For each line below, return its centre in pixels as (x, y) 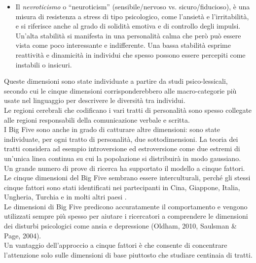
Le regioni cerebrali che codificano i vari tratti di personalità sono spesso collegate (128, 110)
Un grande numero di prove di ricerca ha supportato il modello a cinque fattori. (125, 168)
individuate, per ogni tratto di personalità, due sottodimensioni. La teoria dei (121, 139)
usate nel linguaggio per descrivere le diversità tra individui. (95, 100)
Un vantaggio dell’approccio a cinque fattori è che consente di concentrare (116, 245)
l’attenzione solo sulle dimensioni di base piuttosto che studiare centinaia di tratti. (128, 254)
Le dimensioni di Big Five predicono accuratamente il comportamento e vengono (126, 206)
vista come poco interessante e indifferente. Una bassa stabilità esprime (123, 45)
